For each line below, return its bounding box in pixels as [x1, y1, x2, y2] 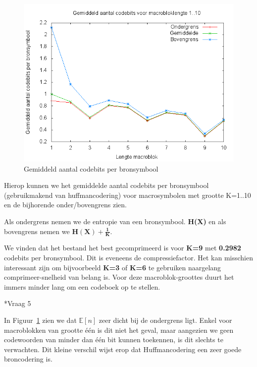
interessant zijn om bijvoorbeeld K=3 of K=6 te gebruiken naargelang [4, 262, 221, 272]
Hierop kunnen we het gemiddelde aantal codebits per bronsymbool [4, 180, 209, 190]
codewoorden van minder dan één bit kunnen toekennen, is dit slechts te [4, 334, 223, 345]
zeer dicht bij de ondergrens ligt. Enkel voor [99, 314, 232, 325]
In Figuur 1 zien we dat [4, 314, 77, 325]
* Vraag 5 [4, 298, 31, 308]
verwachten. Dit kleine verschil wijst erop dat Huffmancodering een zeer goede [4, 344, 242, 354]
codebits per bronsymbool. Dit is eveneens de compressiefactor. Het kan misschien [4, 252, 253, 262]
